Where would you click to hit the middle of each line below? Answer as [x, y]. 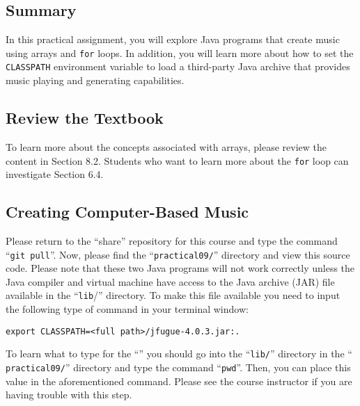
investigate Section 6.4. [55, 174]
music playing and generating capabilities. [95, 80]
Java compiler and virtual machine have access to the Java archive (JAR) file [170, 281]
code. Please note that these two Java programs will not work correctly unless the [180, 268]
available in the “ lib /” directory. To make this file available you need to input [173, 295]
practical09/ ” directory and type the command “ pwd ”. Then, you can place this [178, 367]
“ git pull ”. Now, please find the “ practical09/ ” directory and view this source [178, 254]
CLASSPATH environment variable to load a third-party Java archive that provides [178, 66]
